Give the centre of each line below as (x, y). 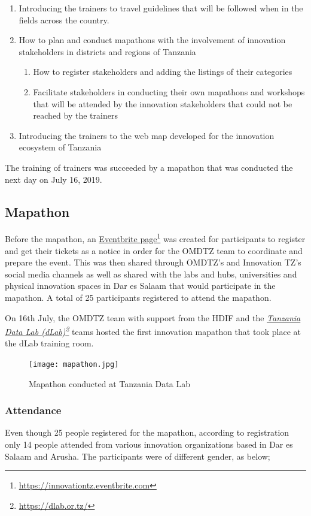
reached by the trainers (75, 115)
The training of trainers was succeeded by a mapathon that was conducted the (149, 167)
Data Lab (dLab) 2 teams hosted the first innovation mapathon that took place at (153, 331)
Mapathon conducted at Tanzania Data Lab (109, 383)
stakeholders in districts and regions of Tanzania (107, 51)
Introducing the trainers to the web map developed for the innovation (147, 135)
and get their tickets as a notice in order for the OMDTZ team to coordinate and (154, 250)
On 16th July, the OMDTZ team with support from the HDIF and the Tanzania (153, 317)
